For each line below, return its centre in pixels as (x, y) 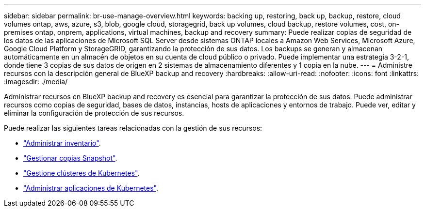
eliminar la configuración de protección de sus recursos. (94, 113)
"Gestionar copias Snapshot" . (70, 158)
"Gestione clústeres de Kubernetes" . (82, 173)
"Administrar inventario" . (62, 143)
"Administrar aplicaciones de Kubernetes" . (91, 188)
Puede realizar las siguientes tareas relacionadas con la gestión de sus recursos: (133, 128)
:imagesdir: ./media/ (36, 82)
